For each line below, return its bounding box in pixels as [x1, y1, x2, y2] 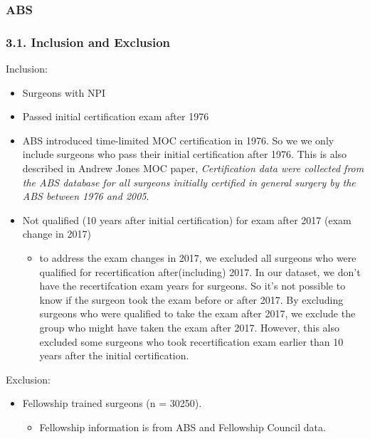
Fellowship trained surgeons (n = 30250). [22, 396, 202, 411]
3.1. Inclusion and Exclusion [6, 33, 171, 51]
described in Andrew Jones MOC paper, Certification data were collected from [22, 161, 364, 176]
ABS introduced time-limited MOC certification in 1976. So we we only [22, 132, 334, 147]
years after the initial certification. [39, 348, 189, 363]
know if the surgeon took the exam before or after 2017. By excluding [39, 292, 344, 307]
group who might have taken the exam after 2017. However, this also [39, 319, 339, 334]
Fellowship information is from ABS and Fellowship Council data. [39, 419, 326, 434]
